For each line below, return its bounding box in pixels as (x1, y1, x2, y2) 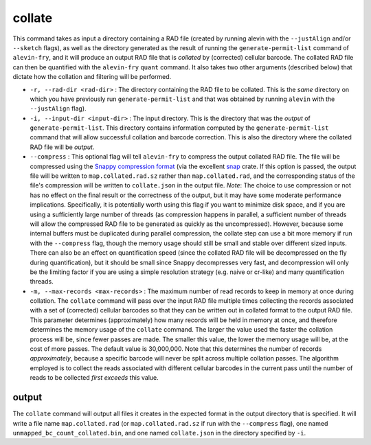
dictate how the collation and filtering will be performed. (12, 73, 172, 81)
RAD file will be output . (30, 143, 95, 151)
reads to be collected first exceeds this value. (30, 374, 159, 382)
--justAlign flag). (30, 104, 87, 113)
